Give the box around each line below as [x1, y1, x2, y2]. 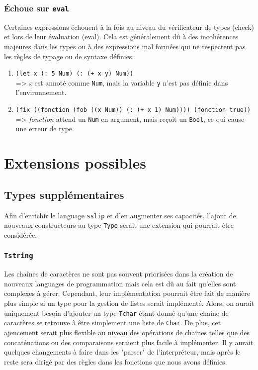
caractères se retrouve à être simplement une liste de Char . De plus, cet [4, 317, 221, 328]
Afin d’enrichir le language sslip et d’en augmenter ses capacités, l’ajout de [4, 210, 236, 220]
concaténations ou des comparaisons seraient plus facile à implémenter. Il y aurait [4, 337, 254, 347]
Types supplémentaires [4, 186, 124, 202]
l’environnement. [15, 87, 67, 97]
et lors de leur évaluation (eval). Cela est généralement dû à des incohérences [4, 31, 239, 42]
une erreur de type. [15, 123, 74, 134]
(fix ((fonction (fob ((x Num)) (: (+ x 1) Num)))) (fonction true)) [15, 106, 251, 114]
